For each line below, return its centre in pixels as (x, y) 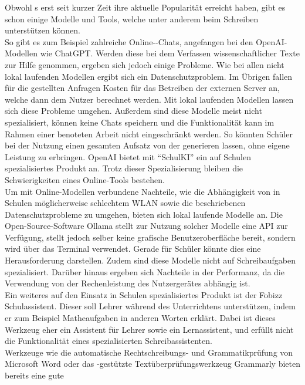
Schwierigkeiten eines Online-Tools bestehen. (85, 179)
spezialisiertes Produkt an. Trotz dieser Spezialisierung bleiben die (124, 168)
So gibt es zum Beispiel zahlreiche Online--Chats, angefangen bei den (129, 41)
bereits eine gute (34, 375)
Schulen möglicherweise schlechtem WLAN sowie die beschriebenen (125, 203)
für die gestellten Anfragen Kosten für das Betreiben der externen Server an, (142, 88)
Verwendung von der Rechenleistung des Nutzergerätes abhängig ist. (128, 283)
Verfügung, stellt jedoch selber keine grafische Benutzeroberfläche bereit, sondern (150, 237)
